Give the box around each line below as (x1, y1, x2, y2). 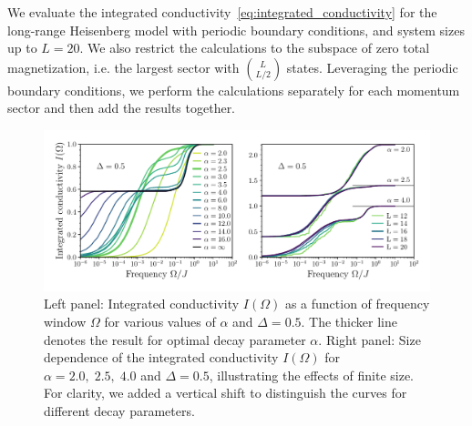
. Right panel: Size (318, 330, 421, 349)
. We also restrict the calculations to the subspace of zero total (79, 38, 430, 57)
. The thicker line (301, 311, 397, 330)
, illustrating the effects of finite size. (209, 365, 414, 384)
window (44, 311, 87, 330)
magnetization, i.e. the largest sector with (7, 57, 240, 76)
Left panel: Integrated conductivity (44, 294, 240, 313)
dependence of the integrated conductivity (44, 348, 279, 367)
